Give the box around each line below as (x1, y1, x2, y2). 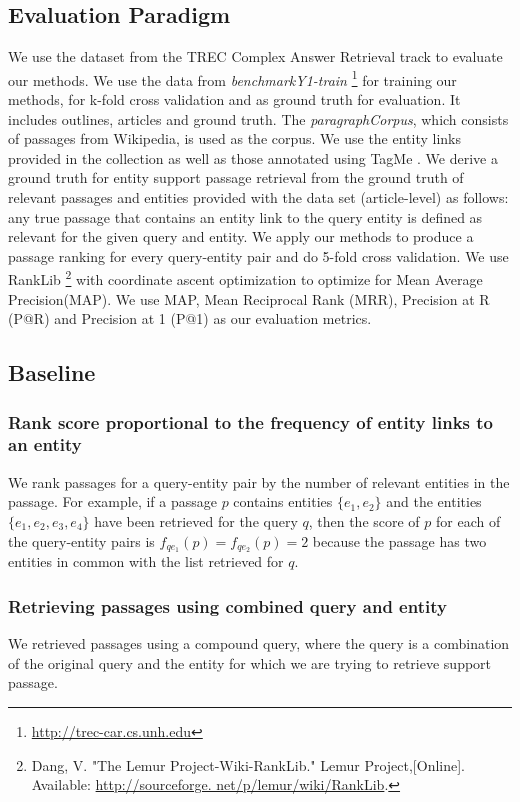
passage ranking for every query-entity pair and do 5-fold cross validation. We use (8, 245, 509, 266)
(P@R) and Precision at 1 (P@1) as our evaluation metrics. (8, 308, 372, 329)
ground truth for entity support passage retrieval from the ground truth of (8, 167, 464, 188)
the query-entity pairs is (8, 530, 155, 551)
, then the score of (308, 510, 420, 531)
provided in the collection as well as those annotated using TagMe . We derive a (8, 147, 498, 168)
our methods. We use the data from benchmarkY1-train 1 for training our (8, 66, 457, 90)
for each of (436, 510, 501, 531)
